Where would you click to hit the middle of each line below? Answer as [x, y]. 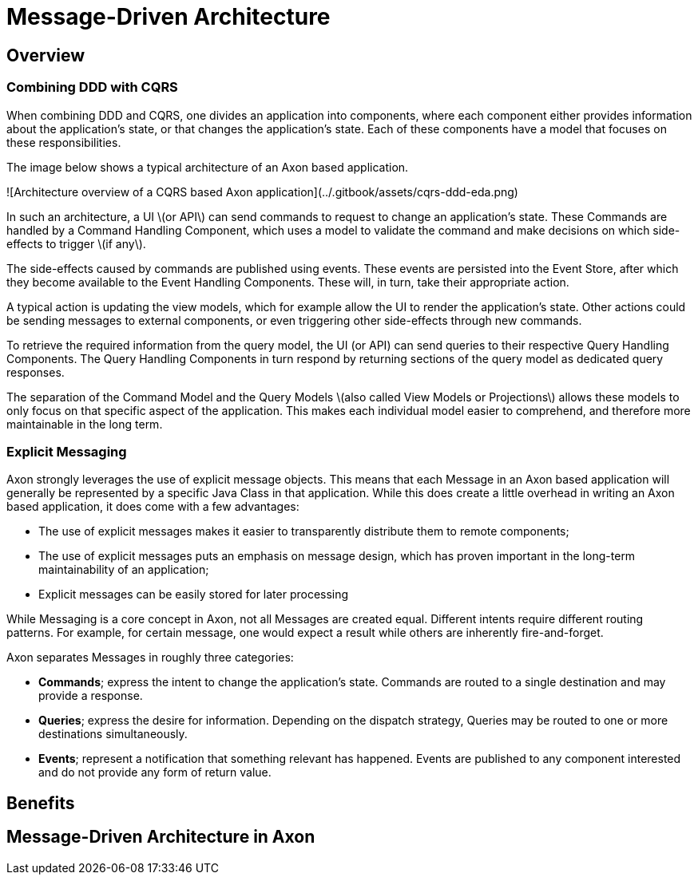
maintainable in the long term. [85, 424]
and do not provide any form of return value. [155, 772]
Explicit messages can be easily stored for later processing [194, 595]
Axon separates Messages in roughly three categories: [150, 658]
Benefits [41, 803]
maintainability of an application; [124, 570]
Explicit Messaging [67, 451]
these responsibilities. [64, 142]
